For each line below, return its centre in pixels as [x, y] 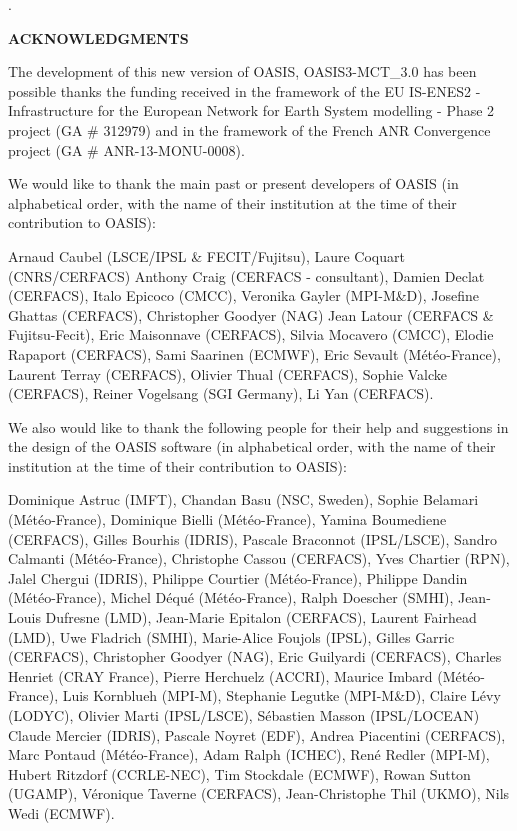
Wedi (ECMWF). [61, 812]
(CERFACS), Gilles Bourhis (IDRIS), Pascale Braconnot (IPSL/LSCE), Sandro [252, 538]
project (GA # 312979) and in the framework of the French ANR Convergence [249, 129]
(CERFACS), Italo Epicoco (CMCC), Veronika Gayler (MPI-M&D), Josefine [244, 295]
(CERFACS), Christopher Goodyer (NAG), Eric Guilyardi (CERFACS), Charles [255, 656]
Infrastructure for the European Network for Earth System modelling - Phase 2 [251, 110]
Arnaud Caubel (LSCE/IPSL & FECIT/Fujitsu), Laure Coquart [206, 255]
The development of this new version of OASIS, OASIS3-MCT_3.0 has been [242, 71]
